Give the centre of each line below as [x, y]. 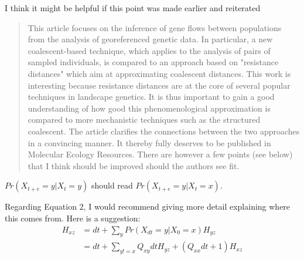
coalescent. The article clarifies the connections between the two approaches [164, 131]
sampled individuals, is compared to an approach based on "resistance [153, 62]
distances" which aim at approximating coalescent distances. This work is [159, 73]
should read [112, 185]
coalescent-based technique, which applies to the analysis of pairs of [149, 50]
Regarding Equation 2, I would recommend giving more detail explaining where [148, 206]
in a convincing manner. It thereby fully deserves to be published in [149, 142]
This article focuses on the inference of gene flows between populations [155, 27]
